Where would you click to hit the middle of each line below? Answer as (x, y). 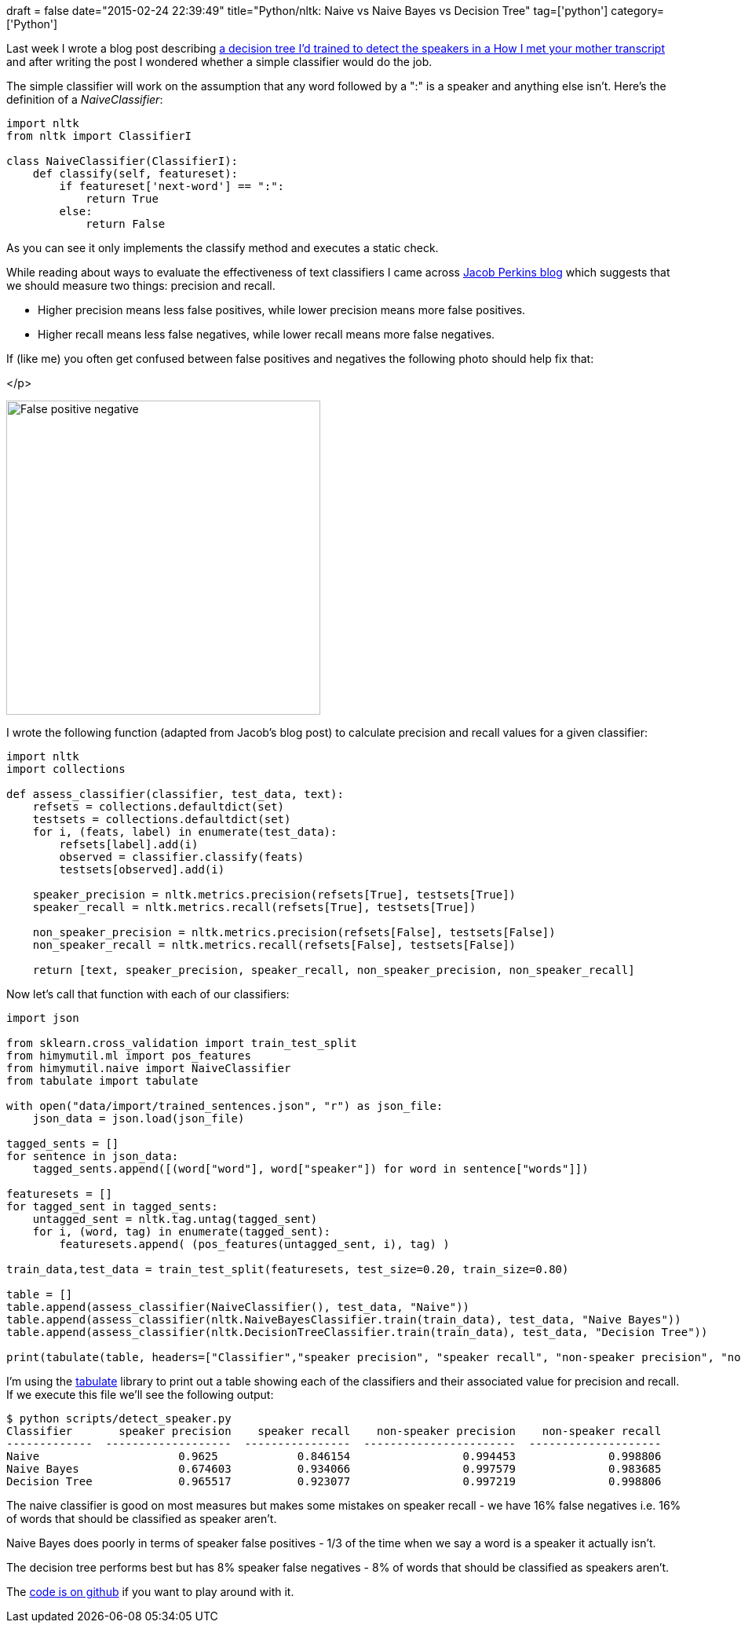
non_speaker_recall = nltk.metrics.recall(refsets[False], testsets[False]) (274, 945)
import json (43, 1018)
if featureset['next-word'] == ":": (172, 186)
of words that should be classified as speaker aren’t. (142, 1519)
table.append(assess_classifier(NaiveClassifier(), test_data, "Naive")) (238, 1307)
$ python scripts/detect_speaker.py (119, 1419)
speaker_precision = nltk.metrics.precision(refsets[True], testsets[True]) (274, 895)
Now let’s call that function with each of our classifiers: (148, 994)
